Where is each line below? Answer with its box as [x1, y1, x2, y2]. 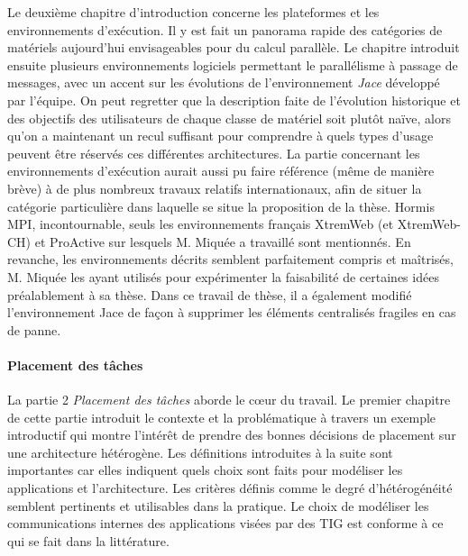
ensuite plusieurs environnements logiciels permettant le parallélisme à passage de [7, 55, 458, 74]
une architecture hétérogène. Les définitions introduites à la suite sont [7, 442, 393, 461]
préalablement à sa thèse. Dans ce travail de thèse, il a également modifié [7, 285, 412, 304]
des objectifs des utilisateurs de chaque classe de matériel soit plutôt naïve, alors [7, 108, 451, 127]
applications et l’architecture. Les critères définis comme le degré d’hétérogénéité [7, 479, 453, 497]
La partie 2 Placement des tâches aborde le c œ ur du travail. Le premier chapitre [7, 390, 451, 409]
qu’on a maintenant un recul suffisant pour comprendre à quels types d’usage [7, 126, 434, 145]
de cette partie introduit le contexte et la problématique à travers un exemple [7, 407, 436, 426]
